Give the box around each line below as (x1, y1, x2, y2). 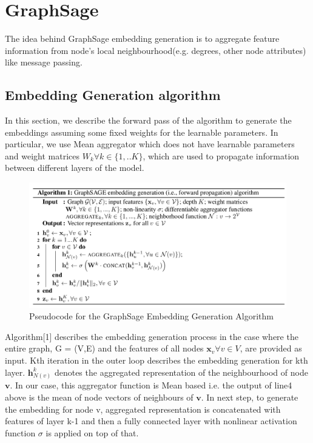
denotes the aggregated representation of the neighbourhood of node (54, 365, 308, 378)
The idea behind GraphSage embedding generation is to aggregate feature (5, 32, 280, 45)
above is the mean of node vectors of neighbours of (5, 390, 194, 403)
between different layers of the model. (5, 161, 144, 174)
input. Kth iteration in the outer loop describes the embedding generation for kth (5, 354, 308, 367)
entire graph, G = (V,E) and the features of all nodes (5, 342, 204, 355)
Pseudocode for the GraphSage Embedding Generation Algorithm (29, 310, 274, 322)
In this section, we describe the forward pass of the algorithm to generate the (5, 114, 292, 127)
